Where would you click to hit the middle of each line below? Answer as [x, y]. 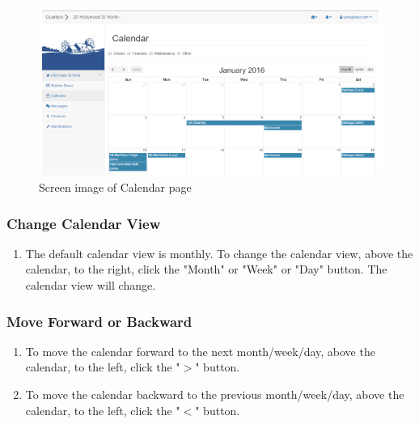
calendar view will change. [91, 285]
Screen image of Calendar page [115, 187]
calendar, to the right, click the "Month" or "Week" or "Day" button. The [206, 269]
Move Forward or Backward [99, 321]
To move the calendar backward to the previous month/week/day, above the [215, 394]
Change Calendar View [84, 223]
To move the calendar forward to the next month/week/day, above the [200, 351]
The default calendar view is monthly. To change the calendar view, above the [219, 253]
